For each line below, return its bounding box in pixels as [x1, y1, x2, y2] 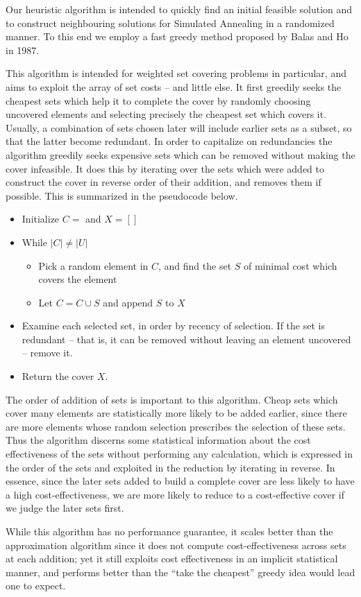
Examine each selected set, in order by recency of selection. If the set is [22, 318, 325, 333]
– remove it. [22, 345, 73, 360]
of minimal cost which [244, 258, 337, 272]
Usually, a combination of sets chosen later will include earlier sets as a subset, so [6, 120, 352, 135]
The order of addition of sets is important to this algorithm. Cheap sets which [6, 392, 338, 406]
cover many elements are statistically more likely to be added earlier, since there [6, 406, 347, 420]
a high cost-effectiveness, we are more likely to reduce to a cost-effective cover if [6, 487, 344, 501]
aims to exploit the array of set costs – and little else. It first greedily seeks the [6, 79, 342, 94]
